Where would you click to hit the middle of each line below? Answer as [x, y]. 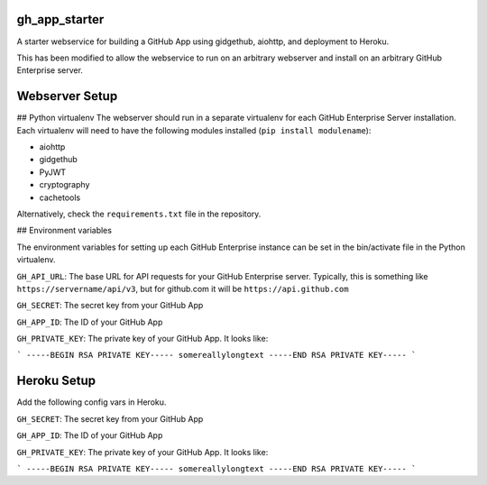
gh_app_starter [60, 19]
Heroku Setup [56, 381]
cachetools [60, 197]
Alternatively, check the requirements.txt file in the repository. [139, 214]
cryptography [64, 185]
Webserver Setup [67, 96]
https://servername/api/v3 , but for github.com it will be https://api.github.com [183, 288]
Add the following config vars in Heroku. [92, 402]
